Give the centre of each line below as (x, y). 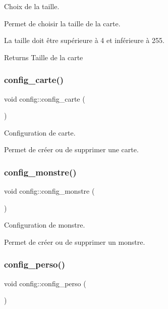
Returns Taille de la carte (44, 57)
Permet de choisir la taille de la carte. (62, 23)
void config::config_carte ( (45, 98)
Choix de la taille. (32, 6)
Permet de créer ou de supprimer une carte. (71, 149)
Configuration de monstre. (45, 225)
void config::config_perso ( (45, 283)
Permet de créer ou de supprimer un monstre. (75, 241)
